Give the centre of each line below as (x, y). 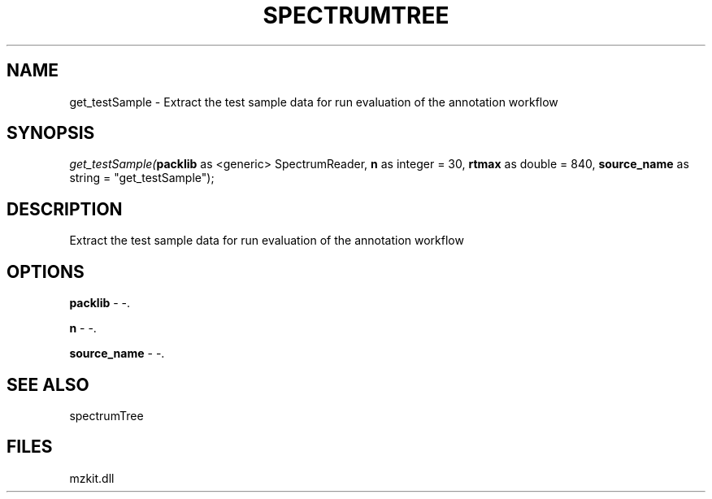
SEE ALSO (48, 384)
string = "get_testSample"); (142, 178)
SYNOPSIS (51, 133)
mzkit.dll (92, 478)
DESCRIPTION (65, 209)
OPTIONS (46, 271)
